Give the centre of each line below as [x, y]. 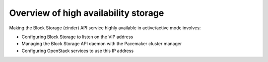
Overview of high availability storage [87, 13]
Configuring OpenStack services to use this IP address [78, 51]
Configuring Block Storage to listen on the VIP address [77, 37]
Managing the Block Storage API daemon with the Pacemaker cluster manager [102, 44]
